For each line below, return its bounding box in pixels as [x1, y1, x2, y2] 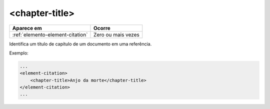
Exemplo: [9, 50, 28, 56]
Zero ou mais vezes [93, 31, 139, 38]
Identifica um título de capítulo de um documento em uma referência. [9, 40, 152, 47]
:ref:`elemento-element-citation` [12, 31, 88, 38]
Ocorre [93, 24, 111, 31]
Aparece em [12, 24, 42, 31]
